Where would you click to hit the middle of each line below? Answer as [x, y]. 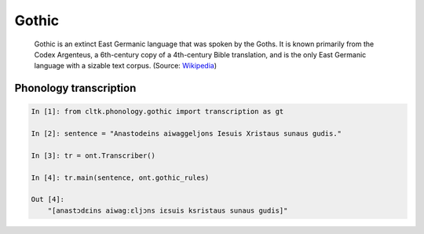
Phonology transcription [75, 88]
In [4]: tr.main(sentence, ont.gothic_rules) [120, 177]
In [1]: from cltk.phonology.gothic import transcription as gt [157, 112]
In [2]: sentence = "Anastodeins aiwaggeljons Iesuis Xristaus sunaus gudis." [186, 134]
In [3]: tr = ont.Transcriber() [93, 155]
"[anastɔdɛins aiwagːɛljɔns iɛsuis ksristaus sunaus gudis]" [168, 210]
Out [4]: [48, 199]
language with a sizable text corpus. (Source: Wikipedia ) [126, 66]
